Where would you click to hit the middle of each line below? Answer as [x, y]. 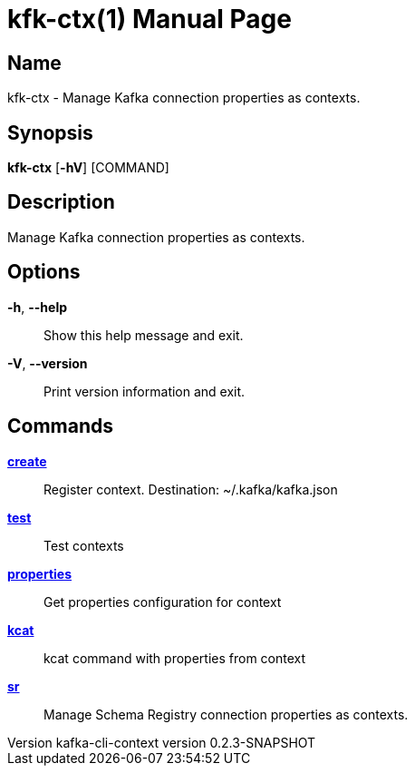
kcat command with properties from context [175, 658]
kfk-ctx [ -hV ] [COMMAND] [88, 168]
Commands [61, 426]
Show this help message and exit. [144, 335]
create [27, 461]
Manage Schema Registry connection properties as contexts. [226, 714]
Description [61, 202]
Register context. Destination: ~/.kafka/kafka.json [191, 489]
